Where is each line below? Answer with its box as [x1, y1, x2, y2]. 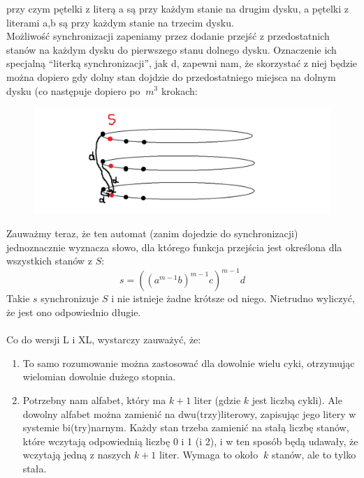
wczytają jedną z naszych [22, 447, 131, 462]
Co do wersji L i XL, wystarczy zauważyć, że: [6, 332, 201, 347]
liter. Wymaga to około [159, 447, 259, 462]
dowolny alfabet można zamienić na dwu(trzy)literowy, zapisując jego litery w [22, 406, 356, 421]
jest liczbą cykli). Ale [252, 392, 342, 407]
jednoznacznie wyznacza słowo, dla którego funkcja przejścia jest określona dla [6, 239, 342, 254]
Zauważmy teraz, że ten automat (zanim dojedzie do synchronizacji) [6, 226, 298, 241]
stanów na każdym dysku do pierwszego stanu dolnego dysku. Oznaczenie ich [6, 42, 337, 57]
